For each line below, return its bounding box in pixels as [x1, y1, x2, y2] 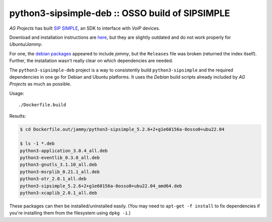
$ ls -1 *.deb [20, 141, 55, 146]
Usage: [9, 90, 25, 96]
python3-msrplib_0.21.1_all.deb [20, 169, 100, 175]
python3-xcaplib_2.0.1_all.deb [20, 190, 98, 196]
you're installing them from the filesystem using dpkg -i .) [9, 210, 131, 216]
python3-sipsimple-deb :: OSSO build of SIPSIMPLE [9, 8, 230, 19]
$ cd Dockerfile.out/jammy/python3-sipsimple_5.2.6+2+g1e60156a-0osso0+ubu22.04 [20, 126, 225, 132]
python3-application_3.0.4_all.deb [20, 147, 108, 154]
